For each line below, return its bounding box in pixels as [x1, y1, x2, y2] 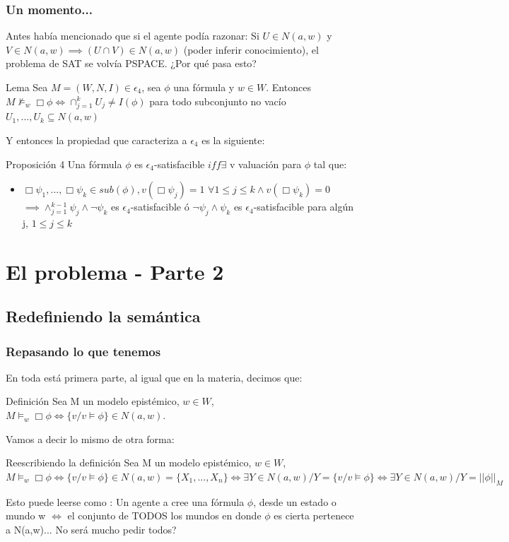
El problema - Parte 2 [6, 257, 224, 285]
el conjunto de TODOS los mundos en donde [67, 508, 262, 523]
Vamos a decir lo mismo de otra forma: [6, 431, 175, 446]
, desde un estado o [253, 494, 337, 509]
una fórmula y [173, 80, 235, 94]
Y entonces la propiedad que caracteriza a [6, 132, 187, 147]
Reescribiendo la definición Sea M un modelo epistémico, [6, 455, 252, 470]
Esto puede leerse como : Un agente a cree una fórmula [6, 494, 245, 509]
